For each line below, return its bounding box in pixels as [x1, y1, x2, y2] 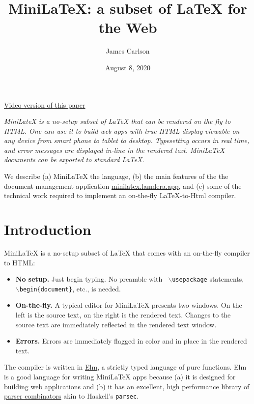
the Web [98, 17, 157, 37]
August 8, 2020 [105, 62, 150, 72]
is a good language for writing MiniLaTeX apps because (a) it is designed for [4, 372, 236, 382]
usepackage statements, [172, 274, 244, 284]
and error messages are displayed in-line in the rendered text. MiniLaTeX [4, 144, 225, 155]
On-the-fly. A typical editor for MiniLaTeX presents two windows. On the [15, 300, 242, 310]
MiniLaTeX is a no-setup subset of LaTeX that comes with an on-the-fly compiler [4, 247, 250, 258]
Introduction [4, 219, 91, 239]
